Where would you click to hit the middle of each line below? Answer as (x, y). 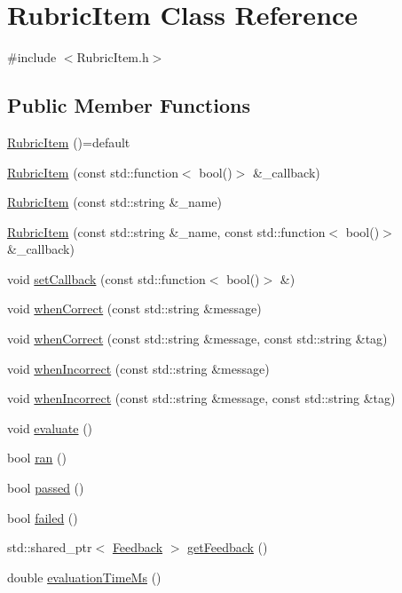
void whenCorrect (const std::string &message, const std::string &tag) (197, 339)
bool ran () (37, 458)
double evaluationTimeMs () (84, 577)
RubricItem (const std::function (93, 172)
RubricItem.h (113, 57)
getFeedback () (228, 547)
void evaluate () (50, 427)
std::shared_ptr (50, 547)
